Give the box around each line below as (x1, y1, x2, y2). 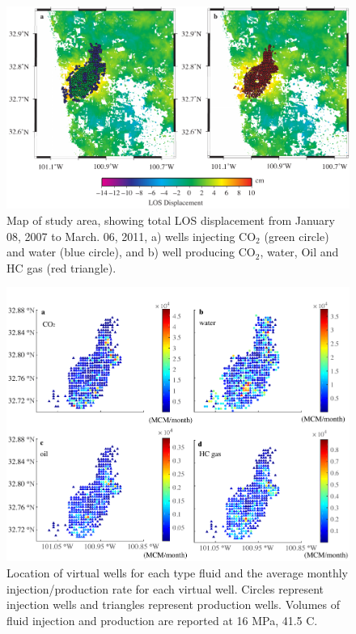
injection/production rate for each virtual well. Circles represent (6, 580, 324, 597)
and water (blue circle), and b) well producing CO (6, 243, 256, 260)
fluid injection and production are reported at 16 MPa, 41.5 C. (6, 611, 318, 628)
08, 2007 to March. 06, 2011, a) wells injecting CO (6, 227, 256, 244)
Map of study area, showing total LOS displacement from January (6, 212, 335, 229)
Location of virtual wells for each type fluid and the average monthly (6, 564, 348, 581)
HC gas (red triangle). (6, 259, 117, 276)
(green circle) (264, 227, 329, 244)
